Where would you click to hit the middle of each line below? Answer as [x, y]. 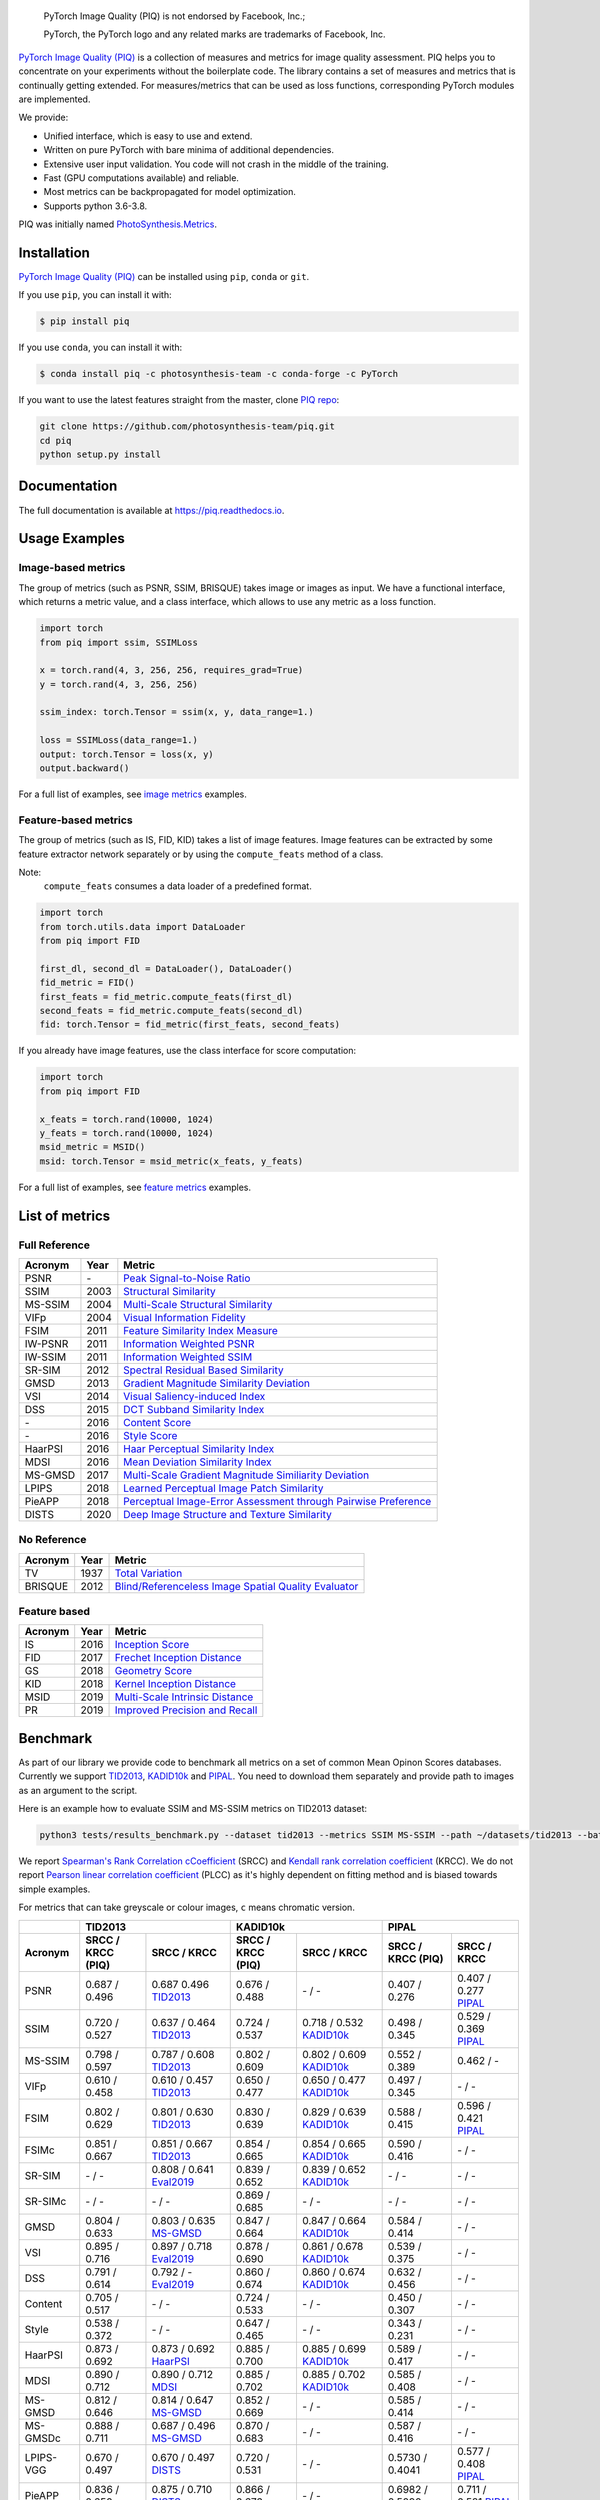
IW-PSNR [46, 1343]
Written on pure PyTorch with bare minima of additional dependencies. [189, 150]
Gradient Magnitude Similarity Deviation [216, 1383]
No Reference [52, 1540]
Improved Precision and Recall [186, 1710]
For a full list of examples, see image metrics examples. [132, 794]
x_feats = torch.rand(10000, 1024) [126, 1119]
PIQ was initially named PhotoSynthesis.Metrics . [118, 224]
